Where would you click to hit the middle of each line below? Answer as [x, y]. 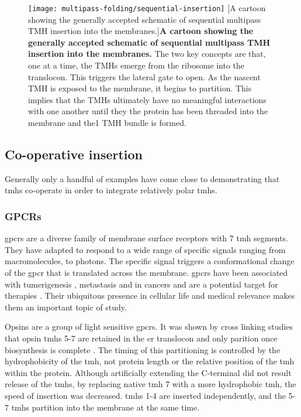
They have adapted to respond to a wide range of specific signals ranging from [145, 249]
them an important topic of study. [66, 307]
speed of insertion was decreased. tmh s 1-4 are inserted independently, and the [145, 395]
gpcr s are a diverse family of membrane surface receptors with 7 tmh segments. [146, 238]
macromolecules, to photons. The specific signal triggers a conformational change [150, 261]
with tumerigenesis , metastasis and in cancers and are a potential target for [141, 284]
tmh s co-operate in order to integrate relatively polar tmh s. [111, 190]
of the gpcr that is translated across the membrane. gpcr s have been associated [146, 272]
